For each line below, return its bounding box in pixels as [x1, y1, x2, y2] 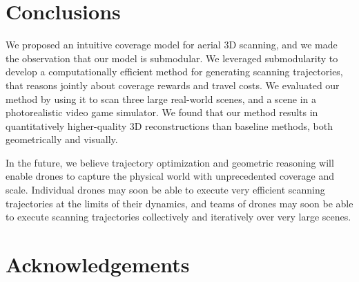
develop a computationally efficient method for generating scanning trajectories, [6, 64, 343, 79]
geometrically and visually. [6, 132, 118, 147]
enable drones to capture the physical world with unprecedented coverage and [6, 169, 334, 183]
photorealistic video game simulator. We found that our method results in [6, 105, 318, 120]
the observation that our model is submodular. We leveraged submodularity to [6, 50, 338, 65]
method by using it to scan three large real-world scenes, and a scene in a [6, 91, 317, 106]
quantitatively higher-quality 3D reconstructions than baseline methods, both [6, 118, 333, 133]
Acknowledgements [6, 250, 190, 279]
